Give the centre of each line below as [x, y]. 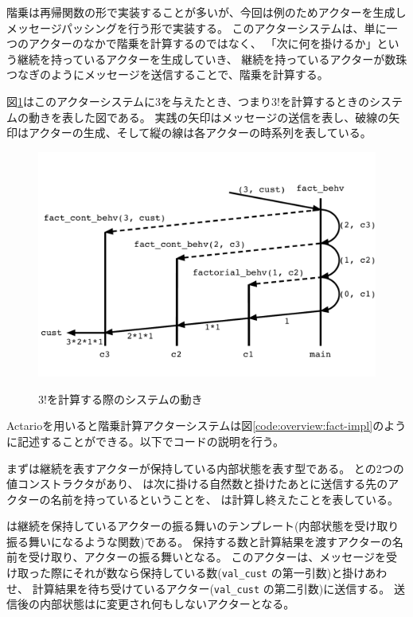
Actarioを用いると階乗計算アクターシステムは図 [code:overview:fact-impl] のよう [206, 426]
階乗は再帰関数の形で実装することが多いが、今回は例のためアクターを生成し [206, 12]
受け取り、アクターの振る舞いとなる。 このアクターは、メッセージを [207, 557]
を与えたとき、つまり [216, 101]
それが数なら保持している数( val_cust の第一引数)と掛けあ [224, 573]
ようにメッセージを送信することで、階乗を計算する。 [189, 74]
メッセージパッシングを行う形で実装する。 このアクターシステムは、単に [197, 27]
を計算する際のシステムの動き [125, 398]
